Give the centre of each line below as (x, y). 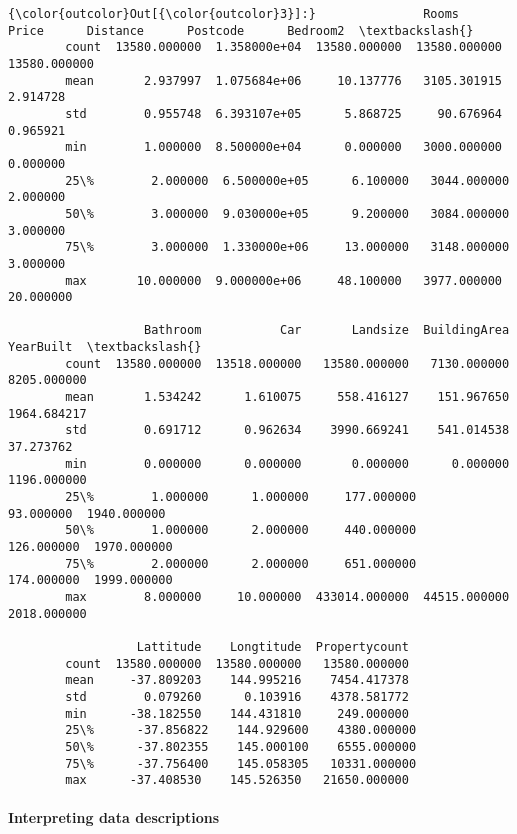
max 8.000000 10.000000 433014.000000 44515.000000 (287, 596)
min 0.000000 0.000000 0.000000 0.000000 (287, 463)
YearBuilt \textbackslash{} (105, 347)
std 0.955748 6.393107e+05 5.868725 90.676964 (283, 113)
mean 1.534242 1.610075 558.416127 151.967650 (287, 397)
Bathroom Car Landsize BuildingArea (327, 330)
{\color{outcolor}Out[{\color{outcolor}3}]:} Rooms (234, 14)
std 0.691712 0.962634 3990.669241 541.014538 (287, 430)
